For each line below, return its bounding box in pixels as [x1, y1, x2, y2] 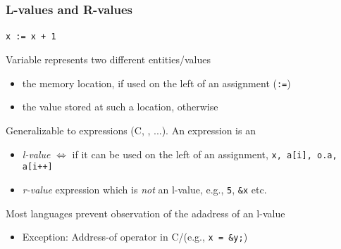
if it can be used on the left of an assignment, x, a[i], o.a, [72, 146, 337, 161]
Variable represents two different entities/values [6, 52, 211, 67]
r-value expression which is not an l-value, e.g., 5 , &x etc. [22, 181, 267, 196]
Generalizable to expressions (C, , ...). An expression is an [6, 122, 256, 137]
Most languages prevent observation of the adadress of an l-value [6, 205, 285, 220]
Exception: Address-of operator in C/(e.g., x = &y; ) [22, 229, 248, 244]
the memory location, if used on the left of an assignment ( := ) [22, 75, 291, 90]
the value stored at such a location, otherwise [22, 99, 218, 114]
